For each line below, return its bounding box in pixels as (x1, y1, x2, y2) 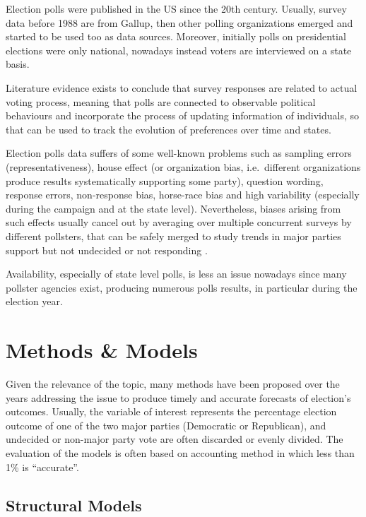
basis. (6, 57, 30, 71)
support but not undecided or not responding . (6, 242, 208, 257)
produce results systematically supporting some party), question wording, (6, 173, 324, 188)
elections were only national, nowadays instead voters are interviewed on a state (6, 42, 352, 57)
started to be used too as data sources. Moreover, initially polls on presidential (6, 29, 346, 44)
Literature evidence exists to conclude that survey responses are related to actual (6, 80, 358, 95)
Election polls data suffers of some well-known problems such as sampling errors (6, 145, 352, 160)
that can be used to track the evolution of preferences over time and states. (6, 121, 331, 136)
